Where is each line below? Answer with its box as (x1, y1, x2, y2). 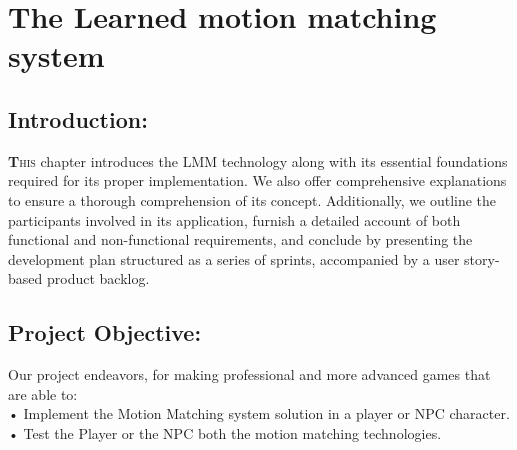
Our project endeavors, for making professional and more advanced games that (8, 364, 491, 385)
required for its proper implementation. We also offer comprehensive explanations (8, 170, 507, 191)
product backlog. (46, 268, 150, 289)
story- (464, 248, 500, 269)
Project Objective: (8, 317, 202, 348)
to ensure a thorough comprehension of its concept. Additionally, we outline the (8, 189, 497, 210)
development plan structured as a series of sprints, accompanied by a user (8, 248, 460, 269)
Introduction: (8, 103, 148, 134)
